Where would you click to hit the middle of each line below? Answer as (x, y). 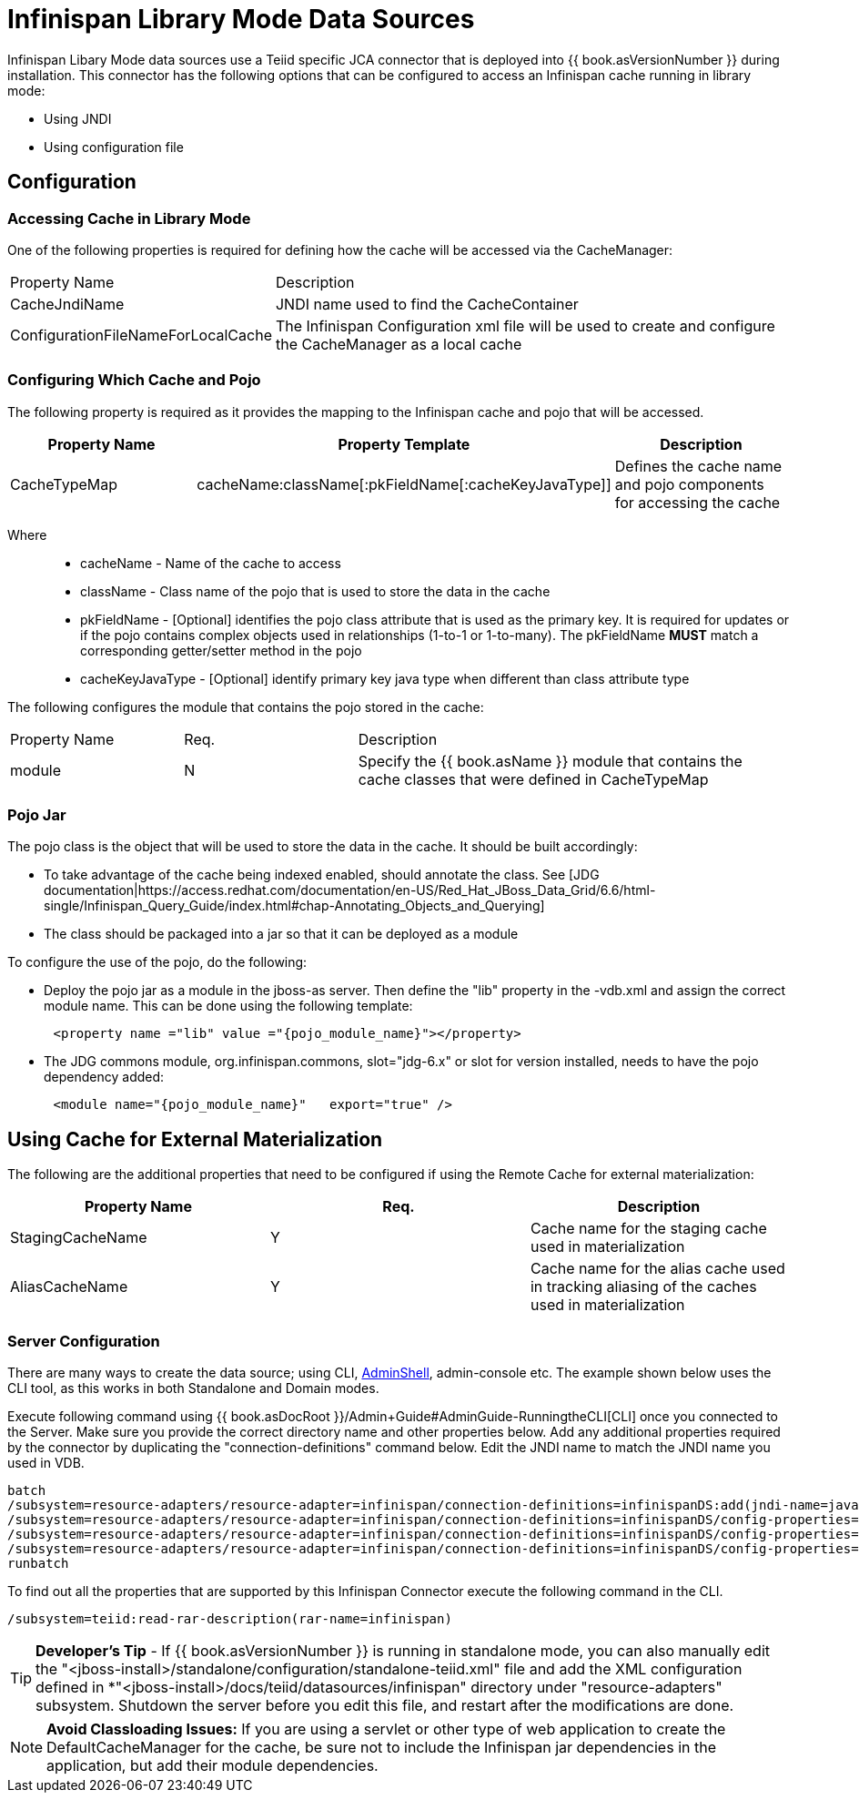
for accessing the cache (697, 502)
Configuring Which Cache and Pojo (134, 380)
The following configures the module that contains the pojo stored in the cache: (246, 707)
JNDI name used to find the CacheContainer (427, 304)
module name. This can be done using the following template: (228, 1006)
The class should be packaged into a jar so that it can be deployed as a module (281, 934)
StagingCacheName (79, 1238)
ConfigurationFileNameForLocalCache (141, 335)
